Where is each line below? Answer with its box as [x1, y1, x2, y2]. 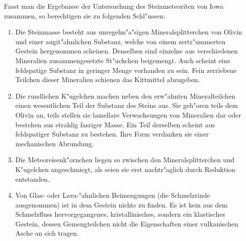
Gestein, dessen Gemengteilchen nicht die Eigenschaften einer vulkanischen [15, 218, 238, 228]
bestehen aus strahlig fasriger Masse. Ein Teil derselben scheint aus [15, 119, 215, 129]
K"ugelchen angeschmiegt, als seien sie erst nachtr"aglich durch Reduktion [15, 164, 236, 174]
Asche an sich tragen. [15, 228, 79, 238]
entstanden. [15, 173, 50, 184]
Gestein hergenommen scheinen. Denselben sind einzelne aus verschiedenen [15, 46, 238, 56]
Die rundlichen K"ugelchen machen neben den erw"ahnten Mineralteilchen [15, 90, 236, 101]
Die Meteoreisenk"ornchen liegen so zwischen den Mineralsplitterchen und [15, 155, 234, 165]
